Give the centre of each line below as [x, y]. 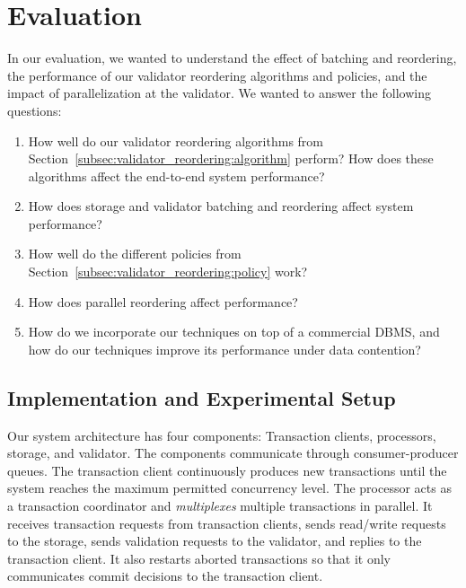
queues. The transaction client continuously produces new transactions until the [227, 470]
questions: [35, 110]
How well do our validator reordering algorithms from [176, 140]
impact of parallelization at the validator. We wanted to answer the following [219, 93]
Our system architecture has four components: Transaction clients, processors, [222, 435]
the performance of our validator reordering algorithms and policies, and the [217, 75]
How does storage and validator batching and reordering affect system [221, 206]
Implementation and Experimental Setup [202, 397]
